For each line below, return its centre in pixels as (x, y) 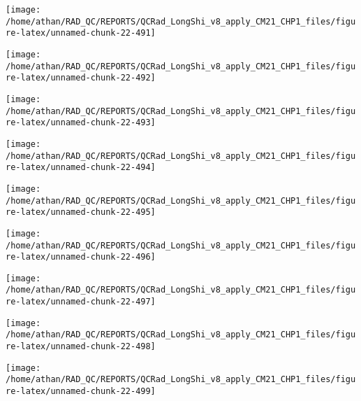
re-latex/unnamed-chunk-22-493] (81, 123)
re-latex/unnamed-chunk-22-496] (81, 257)
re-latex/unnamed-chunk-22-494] (81, 168)
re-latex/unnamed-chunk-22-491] (81, 33)
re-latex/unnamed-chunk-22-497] (81, 302)
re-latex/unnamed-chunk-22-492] (81, 78)
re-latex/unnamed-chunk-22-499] (81, 392)
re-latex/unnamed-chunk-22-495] (81, 212)
